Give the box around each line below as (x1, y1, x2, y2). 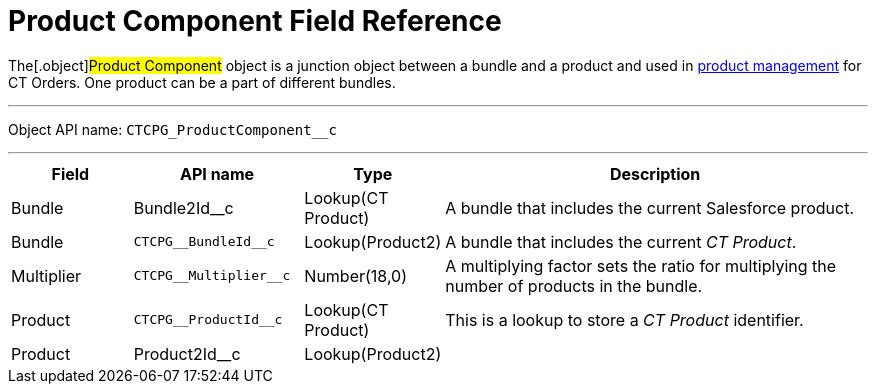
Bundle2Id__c (133, 197, 234, 218)
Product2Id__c (133, 343, 241, 364)
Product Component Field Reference (8, 4, 502, 38)
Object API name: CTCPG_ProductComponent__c (8, 120, 337, 138)
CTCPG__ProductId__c (133, 312, 283, 328)
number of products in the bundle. (445, 275, 703, 296)
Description (609, 163, 701, 184)
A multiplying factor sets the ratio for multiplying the (445, 255, 837, 276)
